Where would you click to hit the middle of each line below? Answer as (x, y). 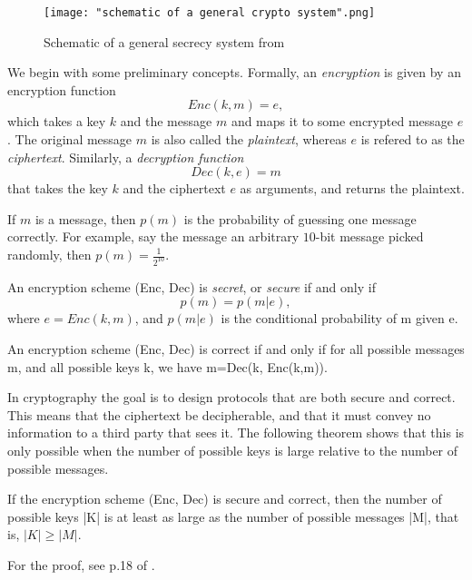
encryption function (62, 89)
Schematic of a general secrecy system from (164, 41)
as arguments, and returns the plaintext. (352, 188)
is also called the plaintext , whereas (249, 139)
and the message (166, 121)
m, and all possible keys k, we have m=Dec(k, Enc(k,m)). (167, 366)
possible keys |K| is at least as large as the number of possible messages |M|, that (233, 516)
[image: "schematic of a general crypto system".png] (210, 13)
